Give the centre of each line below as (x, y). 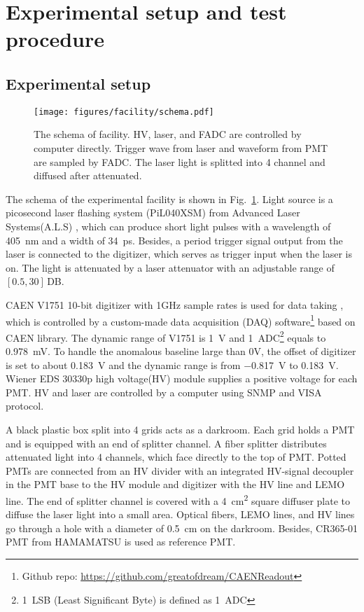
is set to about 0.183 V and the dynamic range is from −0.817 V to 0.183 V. (172, 364)
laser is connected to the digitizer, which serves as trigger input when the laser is (179, 254)
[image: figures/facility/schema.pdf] (124, 112)
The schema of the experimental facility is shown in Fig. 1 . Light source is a (169, 199)
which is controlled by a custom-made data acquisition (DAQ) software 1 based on (181, 320)
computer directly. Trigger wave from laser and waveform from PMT (181, 148)
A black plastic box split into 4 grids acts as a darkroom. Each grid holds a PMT (180, 430)
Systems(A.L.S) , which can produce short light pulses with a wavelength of (168, 226)
